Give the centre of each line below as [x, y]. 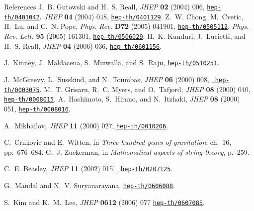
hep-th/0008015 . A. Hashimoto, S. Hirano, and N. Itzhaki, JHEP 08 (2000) [122, 99]
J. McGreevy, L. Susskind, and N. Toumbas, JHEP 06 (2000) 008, [107, 79]
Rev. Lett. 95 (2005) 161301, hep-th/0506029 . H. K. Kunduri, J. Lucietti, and [125, 36]
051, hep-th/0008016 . [37, 108]
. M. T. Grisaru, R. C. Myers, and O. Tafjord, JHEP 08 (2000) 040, [145, 89]
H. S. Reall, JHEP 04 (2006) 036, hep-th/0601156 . [83, 46]
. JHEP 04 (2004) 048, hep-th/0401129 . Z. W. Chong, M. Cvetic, [141, 16]
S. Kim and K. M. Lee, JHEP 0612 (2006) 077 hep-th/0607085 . [104, 202]
